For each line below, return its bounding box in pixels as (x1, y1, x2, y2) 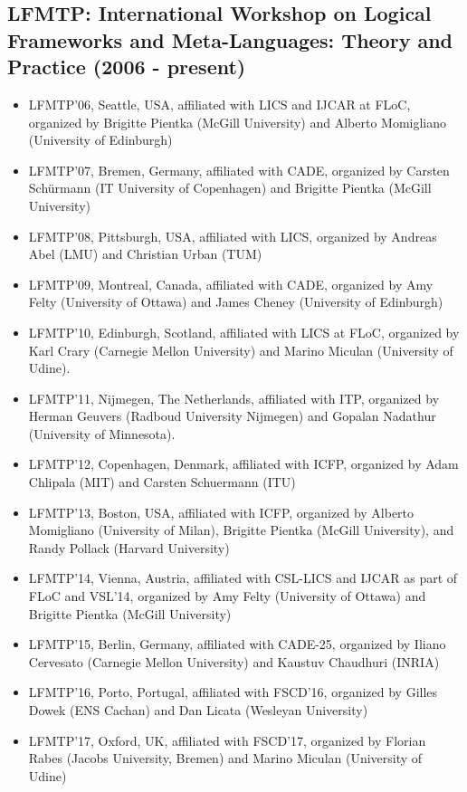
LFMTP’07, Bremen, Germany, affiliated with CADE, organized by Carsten (28, 160, 450, 179)
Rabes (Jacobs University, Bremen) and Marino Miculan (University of (28, 749, 423, 768)
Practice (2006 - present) (7, 52, 246, 81)
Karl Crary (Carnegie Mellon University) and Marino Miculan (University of (28, 340, 453, 359)
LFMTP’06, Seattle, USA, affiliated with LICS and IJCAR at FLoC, (28, 94, 411, 113)
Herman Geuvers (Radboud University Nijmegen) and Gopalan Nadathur (28, 406, 436, 425)
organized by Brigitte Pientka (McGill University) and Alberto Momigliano (28, 112, 447, 131)
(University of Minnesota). (28, 424, 176, 443)
